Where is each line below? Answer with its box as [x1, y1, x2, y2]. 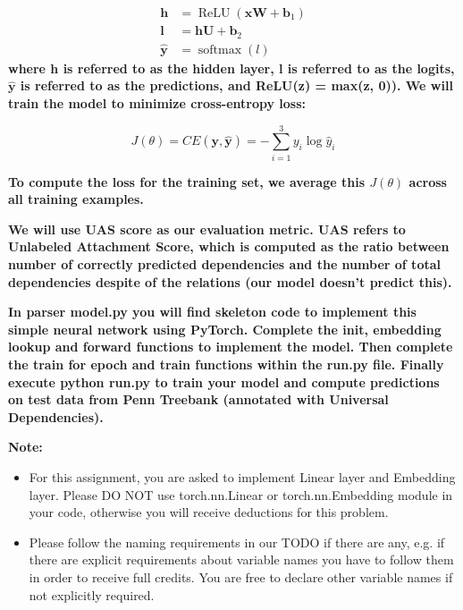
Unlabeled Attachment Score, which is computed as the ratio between [8, 237, 450, 256]
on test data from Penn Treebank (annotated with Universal [8, 390, 389, 409]
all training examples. [8, 190, 144, 208]
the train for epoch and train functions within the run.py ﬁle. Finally [8, 355, 444, 374]
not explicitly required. [29, 585, 155, 604]
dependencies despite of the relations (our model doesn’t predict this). [8, 272, 452, 291]
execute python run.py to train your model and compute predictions [8, 372, 440, 391]
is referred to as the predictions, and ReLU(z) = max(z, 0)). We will [20, 76, 453, 95]
